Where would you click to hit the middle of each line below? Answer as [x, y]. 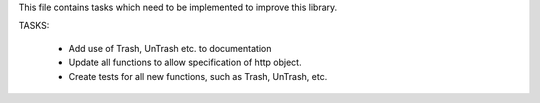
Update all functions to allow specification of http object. [185, 62]
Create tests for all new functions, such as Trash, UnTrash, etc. [198, 76]
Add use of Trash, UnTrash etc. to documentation [170, 48]
